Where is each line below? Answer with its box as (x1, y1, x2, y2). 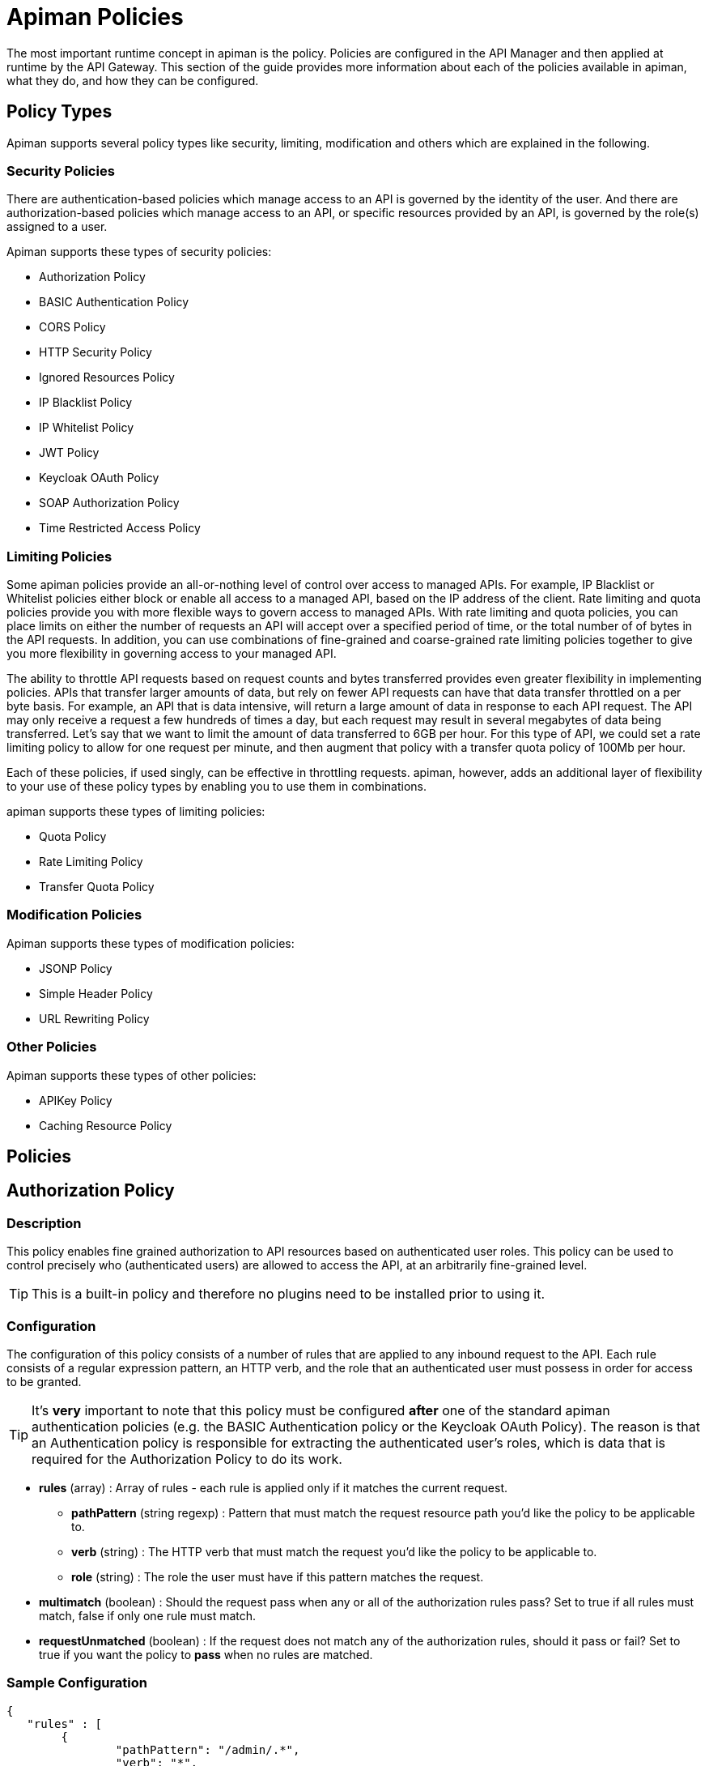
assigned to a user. (6, 220, 108, 234)
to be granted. (6, 1374, 82, 1388)
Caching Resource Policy (39, 1118, 172, 1133)
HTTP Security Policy (39, 345, 152, 360)
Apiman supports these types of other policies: (6, 1068, 257, 1082)
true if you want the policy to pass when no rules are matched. (39, 1647, 373, 1661)
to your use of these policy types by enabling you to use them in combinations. (6, 779, 427, 794)
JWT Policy (39, 446, 100, 460)
